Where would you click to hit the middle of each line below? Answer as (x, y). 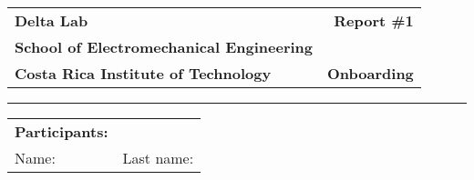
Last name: (158, 158)
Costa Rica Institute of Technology (143, 73)
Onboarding (371, 73)
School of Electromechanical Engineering (164, 47)
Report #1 (374, 20)
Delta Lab (52, 20)
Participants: (62, 131)
